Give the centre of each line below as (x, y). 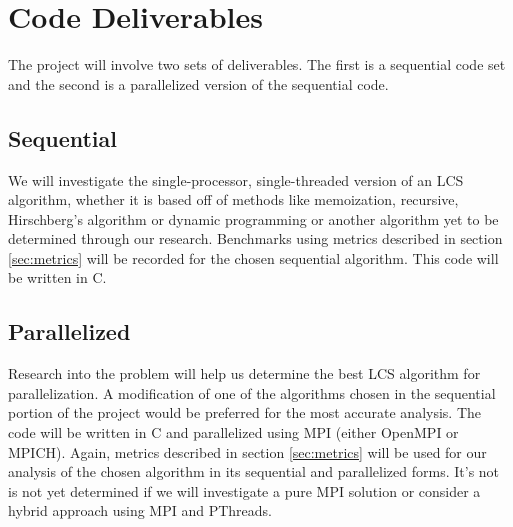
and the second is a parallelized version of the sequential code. (198, 83)
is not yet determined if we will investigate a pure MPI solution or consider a (244, 490)
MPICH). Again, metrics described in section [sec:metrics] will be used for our (247, 451)
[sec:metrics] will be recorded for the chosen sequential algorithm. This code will (253, 257)
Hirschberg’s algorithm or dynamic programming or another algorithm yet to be (253, 218)
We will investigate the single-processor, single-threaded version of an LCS (236, 179)
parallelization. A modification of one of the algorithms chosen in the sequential (252, 392)
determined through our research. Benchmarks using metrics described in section (255, 238)
